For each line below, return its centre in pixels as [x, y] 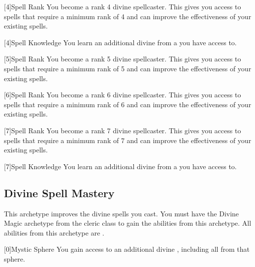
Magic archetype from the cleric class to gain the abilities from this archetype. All [128, 223]
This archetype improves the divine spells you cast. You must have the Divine [122, 213]
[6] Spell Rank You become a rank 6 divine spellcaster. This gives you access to [123, 95]
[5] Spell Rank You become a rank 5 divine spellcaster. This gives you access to [123, 59]
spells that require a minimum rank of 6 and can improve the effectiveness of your [128, 104]
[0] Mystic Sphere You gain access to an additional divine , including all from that [127, 249]
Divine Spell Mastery [59, 193]
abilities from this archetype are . [54, 232]
